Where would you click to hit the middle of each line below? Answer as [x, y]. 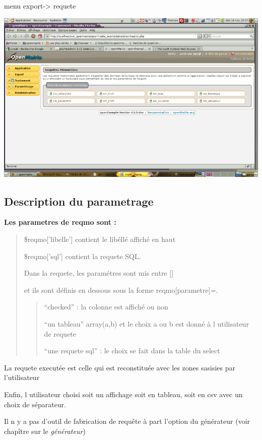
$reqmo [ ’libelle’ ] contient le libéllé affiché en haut [100, 239]
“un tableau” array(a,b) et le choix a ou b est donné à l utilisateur [146, 323]
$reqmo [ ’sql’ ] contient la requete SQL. [82, 256]
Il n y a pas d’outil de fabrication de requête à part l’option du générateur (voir [127, 421]
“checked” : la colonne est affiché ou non [106, 307]
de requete [60, 333]
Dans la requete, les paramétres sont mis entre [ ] [99, 273]
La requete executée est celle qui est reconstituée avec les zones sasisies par [120, 367]
